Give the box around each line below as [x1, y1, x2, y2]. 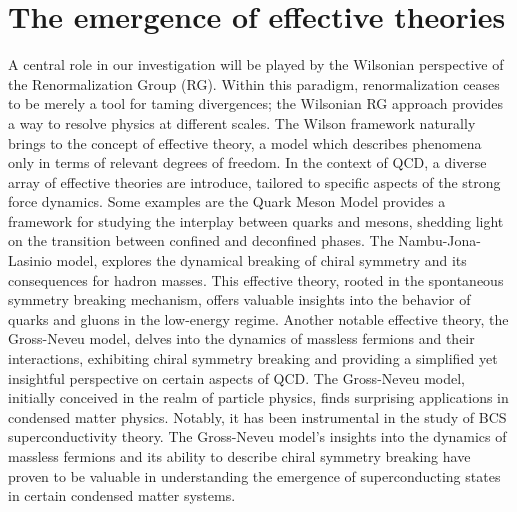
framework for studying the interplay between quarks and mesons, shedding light [8, 210, 504, 231]
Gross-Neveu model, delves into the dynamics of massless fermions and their [8, 328, 475, 349]
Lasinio [8, 250, 52, 271]
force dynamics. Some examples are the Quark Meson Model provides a [8, 191, 446, 212]
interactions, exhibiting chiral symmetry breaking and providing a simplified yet [8, 348, 498, 369]
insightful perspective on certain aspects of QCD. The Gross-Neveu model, [8, 367, 466, 388]
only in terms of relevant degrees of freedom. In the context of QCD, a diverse [8, 152, 487, 173]
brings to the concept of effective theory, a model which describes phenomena [8, 132, 482, 153]
